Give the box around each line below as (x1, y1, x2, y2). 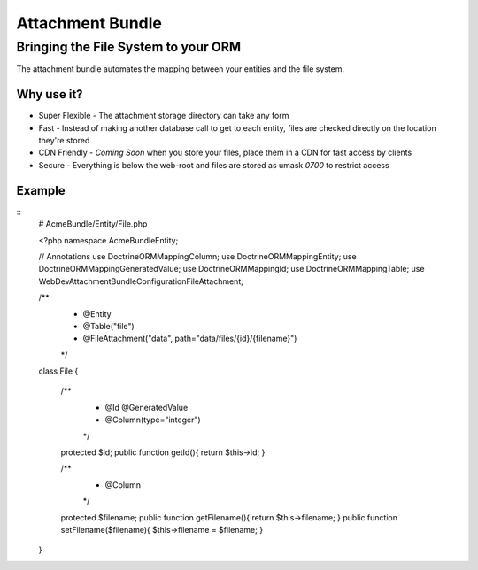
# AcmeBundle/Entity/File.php (38, 219, 148, 229)
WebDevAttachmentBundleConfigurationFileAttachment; (38, 275, 243, 287)
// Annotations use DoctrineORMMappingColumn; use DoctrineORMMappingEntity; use (38, 250, 358, 261)
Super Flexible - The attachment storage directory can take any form (38, 111, 289, 121)
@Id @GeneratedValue (104, 402, 189, 412)
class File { (38, 366, 79, 376)
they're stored (38, 135, 90, 146)
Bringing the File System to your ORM (16, 39, 242, 55)
